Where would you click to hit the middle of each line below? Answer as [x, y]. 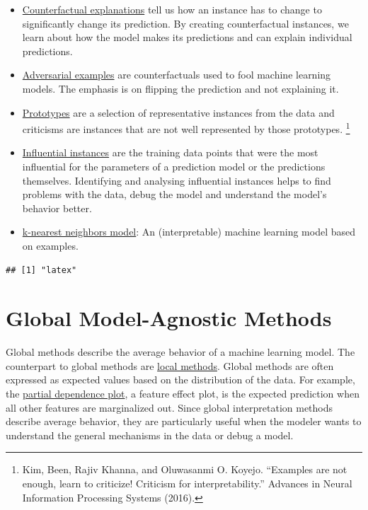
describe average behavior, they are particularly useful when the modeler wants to [184, 421]
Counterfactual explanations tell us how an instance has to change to [172, 9]
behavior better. [57, 208]
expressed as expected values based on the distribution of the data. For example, [180, 379]
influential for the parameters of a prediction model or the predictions [174, 166]
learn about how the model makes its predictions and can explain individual [187, 37]
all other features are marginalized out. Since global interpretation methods [169, 407]
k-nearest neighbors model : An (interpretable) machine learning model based [189, 232]
